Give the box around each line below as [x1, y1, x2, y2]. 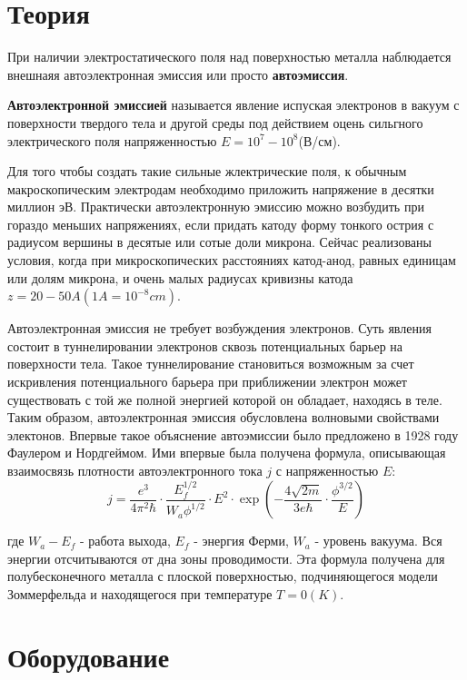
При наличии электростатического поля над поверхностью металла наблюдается [7, 47, 452, 66]
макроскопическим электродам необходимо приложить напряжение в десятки [7, 179, 434, 198]
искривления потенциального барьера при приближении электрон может [7, 372, 407, 391]
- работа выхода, [79, 531, 171, 550]
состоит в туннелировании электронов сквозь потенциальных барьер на [7, 336, 403, 355]
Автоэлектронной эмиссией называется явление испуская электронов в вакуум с [7, 95, 460, 114]
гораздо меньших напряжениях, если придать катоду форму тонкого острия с [7, 214, 434, 233]
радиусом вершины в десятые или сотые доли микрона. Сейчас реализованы [7, 232, 432, 251]
